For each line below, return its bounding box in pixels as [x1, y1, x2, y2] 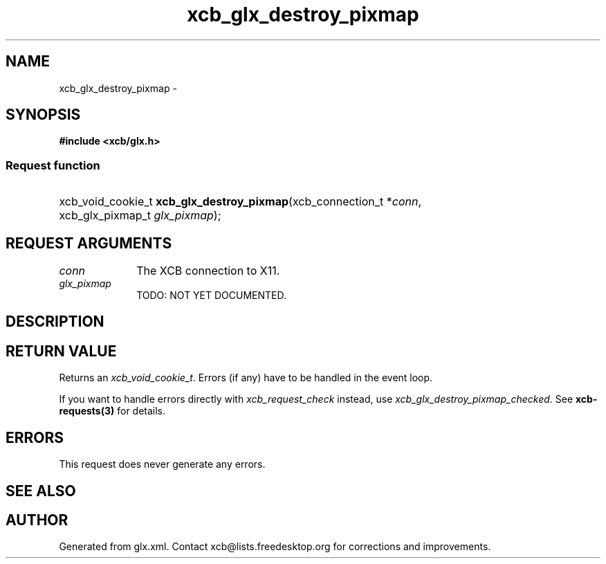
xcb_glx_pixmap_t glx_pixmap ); [59, 208, 221, 223]
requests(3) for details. [59, 405, 166, 417]
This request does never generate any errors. [59, 458, 266, 471]
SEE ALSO [6, 482, 76, 500]
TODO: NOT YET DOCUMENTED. [136, 289, 287, 302]
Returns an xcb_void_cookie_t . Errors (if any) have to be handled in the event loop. [59, 372, 433, 384]
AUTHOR [6, 511, 68, 529]
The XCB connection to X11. [136, 264, 280, 278]
